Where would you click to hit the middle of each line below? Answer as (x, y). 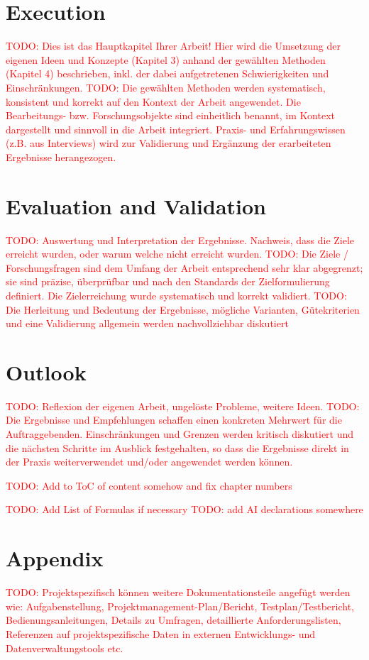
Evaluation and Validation (136, 205)
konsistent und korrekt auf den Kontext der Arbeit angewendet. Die (153, 101)
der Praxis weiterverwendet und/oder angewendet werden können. (149, 462)
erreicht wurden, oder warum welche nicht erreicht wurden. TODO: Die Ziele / (177, 254)
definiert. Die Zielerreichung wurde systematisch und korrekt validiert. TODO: (176, 295)
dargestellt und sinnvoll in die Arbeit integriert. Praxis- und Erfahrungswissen (176, 129)
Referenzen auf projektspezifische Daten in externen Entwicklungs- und (161, 633)
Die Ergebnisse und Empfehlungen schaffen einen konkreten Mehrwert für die (174, 420)
